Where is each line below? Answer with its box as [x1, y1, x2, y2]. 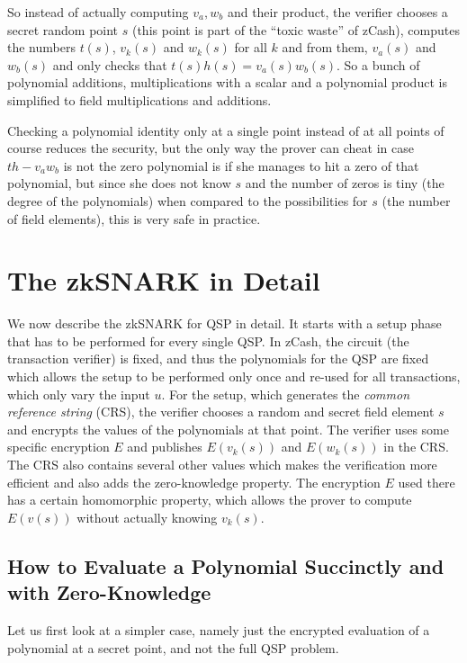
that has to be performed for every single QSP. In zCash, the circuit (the [7, 331, 409, 350]
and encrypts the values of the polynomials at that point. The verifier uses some [7, 419, 449, 438]
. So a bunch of [337, 55, 420, 74]
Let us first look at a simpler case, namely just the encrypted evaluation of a [7, 620, 430, 639]
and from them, [282, 38, 368, 57]
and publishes [127, 437, 202, 456]
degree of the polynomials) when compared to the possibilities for [7, 191, 368, 210]
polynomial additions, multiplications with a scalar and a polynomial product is [7, 73, 447, 92]
